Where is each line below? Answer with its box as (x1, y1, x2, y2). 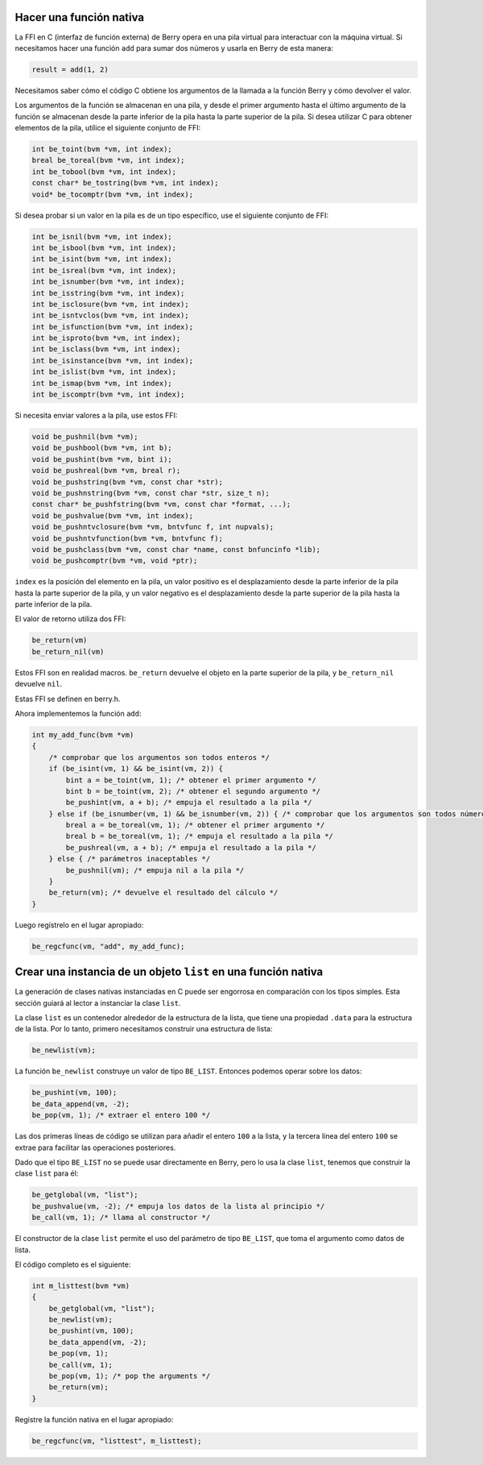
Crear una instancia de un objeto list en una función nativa (14, 965, 324, 979)
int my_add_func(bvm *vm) (31, 730, 134, 739)
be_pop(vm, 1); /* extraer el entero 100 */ (31, 1110, 211, 1120)
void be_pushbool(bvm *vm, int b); (31, 443, 172, 453)
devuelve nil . (14, 679, 63, 689)
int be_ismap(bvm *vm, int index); (31, 379, 172, 388)
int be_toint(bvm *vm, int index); (31, 145, 172, 154)
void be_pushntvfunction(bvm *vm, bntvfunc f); (31, 533, 223, 543)
